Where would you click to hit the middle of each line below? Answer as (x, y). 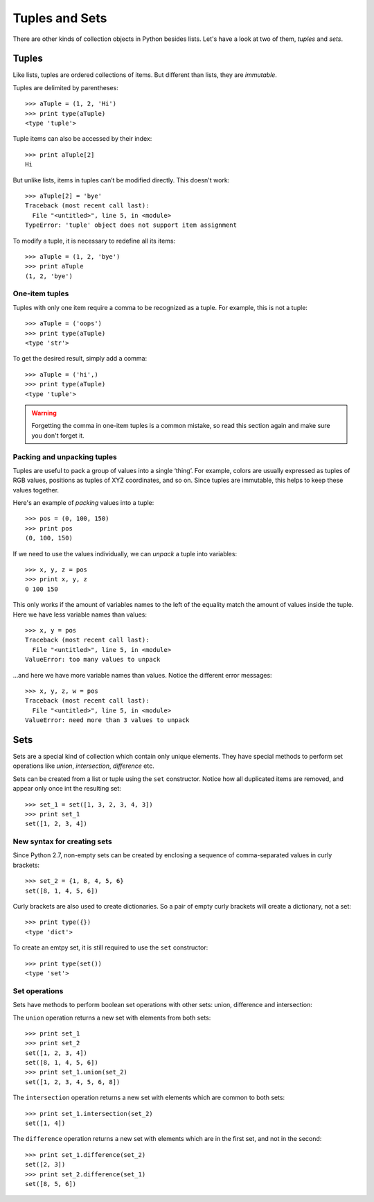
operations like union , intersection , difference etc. (84, 766)
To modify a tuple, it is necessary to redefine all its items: (94, 241)
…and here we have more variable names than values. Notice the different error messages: (143, 675)
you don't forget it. (58, 435)
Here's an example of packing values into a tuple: (83, 503)
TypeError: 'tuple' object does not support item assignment (131, 225)
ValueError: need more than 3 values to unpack (107, 720)
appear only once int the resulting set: (67, 789)
